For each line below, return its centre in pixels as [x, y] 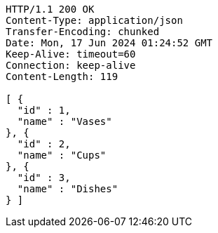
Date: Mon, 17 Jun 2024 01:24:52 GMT [109, 43]
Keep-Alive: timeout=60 [71, 54]
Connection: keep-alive [71, 65]
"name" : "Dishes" [68, 189]
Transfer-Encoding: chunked [83, 32]
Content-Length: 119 [62, 76]
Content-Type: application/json [94, 20]
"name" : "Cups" [62, 155]
